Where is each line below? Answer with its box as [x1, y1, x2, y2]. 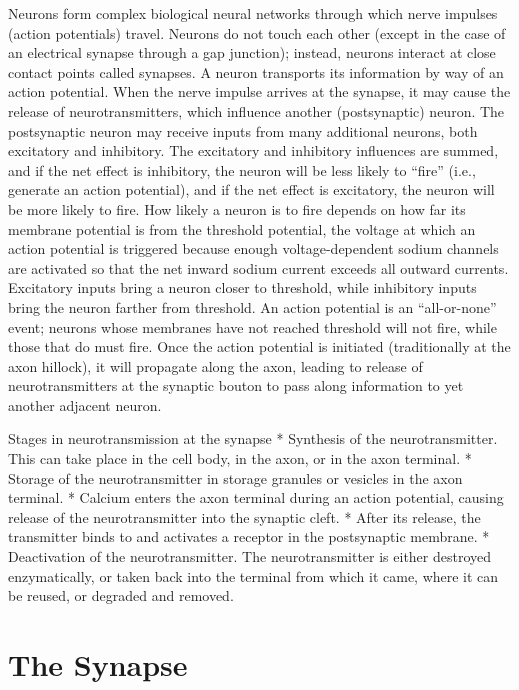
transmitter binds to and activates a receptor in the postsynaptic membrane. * [8, 526, 490, 547]
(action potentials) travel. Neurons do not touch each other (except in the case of [8, 22, 506, 43]
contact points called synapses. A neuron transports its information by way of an [8, 61, 504, 82]
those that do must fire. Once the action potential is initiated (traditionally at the [8, 336, 511, 357]
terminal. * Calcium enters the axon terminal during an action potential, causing [8, 487, 504, 508]
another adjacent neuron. [8, 394, 162, 415]
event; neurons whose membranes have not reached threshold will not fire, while [8, 316, 497, 337]
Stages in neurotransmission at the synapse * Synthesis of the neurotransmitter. [8, 428, 498, 449]
